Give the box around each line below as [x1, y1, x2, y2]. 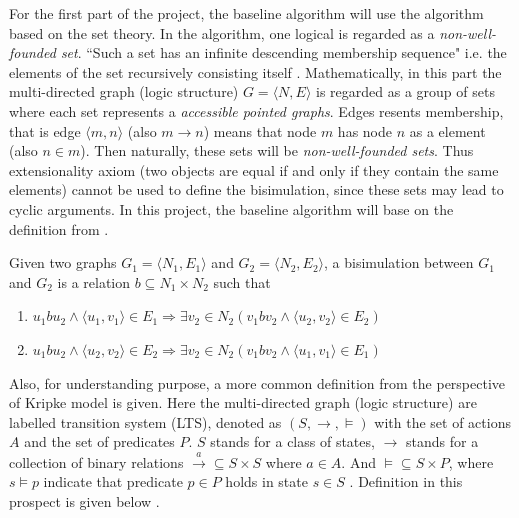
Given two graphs [9, 252, 117, 273]
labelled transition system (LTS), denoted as [9, 411, 282, 432]
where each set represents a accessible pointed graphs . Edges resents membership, [9, 100, 504, 121]
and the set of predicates [24, 431, 175, 452]
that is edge [9, 120, 81, 141]
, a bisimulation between [324, 252, 474, 273]
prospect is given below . [9, 490, 160, 511]
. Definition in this [349, 471, 463, 492]
